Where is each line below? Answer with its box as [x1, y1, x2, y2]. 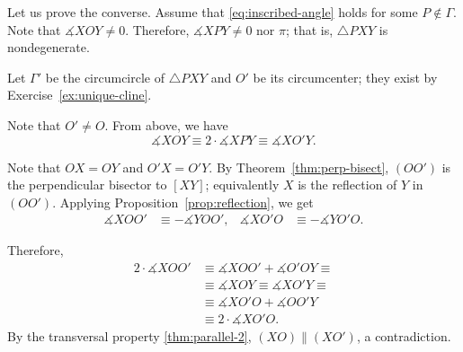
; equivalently [205, 175, 280, 194]
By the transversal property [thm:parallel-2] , [7, 327, 252, 346]
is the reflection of [298, 175, 397, 194]
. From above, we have [104, 115, 228, 134]
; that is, [285, 20, 334, 39]
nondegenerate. [7, 38, 90, 57]
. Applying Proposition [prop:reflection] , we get [52, 192, 314, 211]
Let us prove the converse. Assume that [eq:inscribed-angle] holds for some [7, 3, 418, 21]
